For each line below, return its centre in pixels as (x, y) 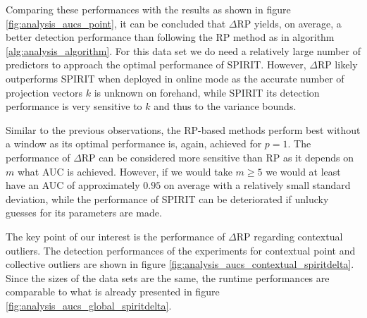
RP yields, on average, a (289, 23)
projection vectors (44, 92)
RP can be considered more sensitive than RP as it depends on (218, 157)
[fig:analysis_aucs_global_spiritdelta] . (89, 305)
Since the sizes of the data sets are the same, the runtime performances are (168, 277)
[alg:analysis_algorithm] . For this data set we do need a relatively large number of (183, 50)
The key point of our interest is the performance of (116, 236)
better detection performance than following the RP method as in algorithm (170, 37)
